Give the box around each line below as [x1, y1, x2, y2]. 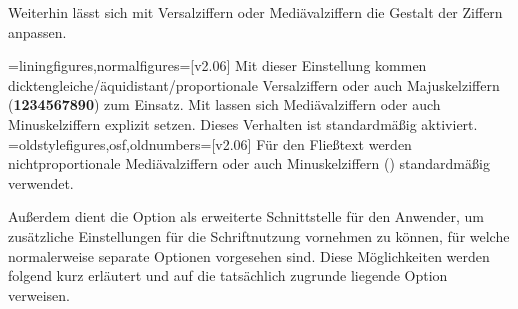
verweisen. [8, 284, 70, 305]
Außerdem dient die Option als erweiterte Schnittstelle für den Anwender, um [8, 206, 484, 227]
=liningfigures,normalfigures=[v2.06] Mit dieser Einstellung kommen [8, 55, 427, 76]
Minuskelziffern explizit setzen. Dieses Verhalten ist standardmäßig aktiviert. [8, 113, 478, 134]
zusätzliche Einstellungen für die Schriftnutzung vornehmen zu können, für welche [8, 225, 510, 246]
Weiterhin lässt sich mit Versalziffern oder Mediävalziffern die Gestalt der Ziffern [8, 2, 503, 22]
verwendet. [8, 172, 74, 193]
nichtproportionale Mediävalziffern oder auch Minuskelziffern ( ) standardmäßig [8, 153, 490, 174]
